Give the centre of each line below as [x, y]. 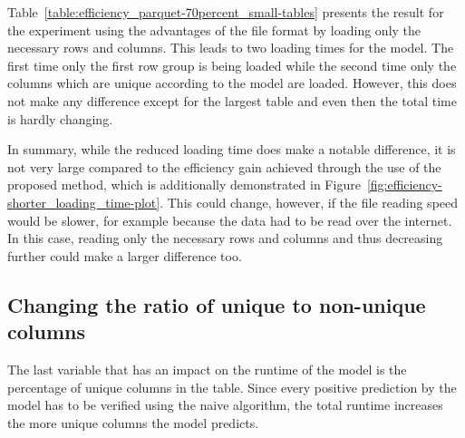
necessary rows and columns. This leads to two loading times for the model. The [231, 48]
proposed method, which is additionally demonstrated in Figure [184, 185]
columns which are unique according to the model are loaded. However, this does [232, 83]
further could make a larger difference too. [125, 255]
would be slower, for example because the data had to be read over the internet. [230, 220]
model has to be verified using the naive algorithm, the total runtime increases [225, 405]
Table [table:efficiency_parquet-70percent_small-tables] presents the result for [226, 12]
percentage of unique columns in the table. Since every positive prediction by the [232, 387]
